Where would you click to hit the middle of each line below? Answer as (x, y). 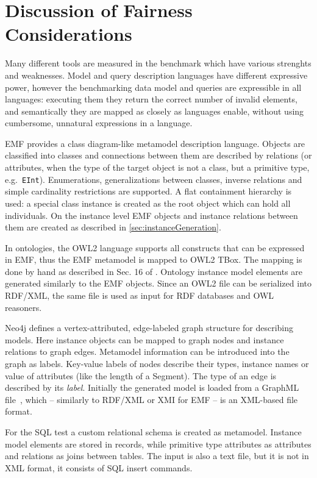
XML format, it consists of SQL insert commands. (99, 467)
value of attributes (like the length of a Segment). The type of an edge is (141, 375)
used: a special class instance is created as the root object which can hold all (148, 203)
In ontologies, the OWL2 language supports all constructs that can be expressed (155, 247)
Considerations (69, 34)
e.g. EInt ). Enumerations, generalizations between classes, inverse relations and (154, 179)
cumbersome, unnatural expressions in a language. (99, 123)
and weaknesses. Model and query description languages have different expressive (156, 75)
